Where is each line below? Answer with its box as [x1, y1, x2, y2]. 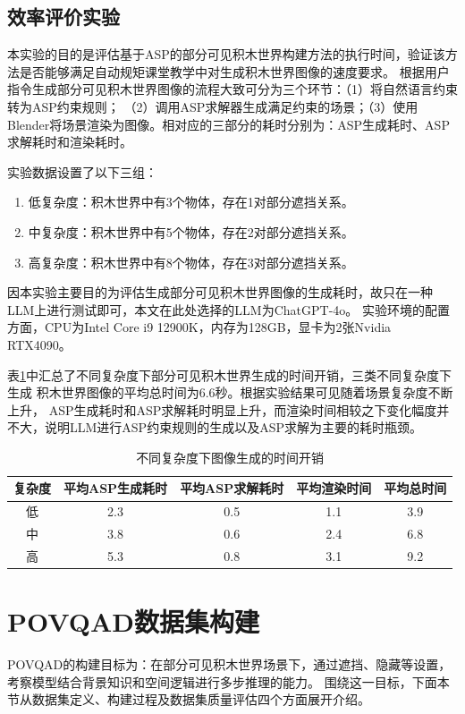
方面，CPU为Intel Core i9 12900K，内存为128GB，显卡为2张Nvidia [7, 318, 392, 336]
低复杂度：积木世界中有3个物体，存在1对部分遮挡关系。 [28, 192, 354, 211]
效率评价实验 [7, 3, 120, 30]
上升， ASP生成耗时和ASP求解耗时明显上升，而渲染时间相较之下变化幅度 [7, 400, 437, 419]
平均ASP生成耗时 [63, 479, 168, 497]
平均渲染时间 [296, 479, 372, 497]
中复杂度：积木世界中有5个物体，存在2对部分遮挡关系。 [28, 222, 354, 241]
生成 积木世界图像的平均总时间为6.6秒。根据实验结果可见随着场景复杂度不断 [7, 383, 453, 402]
